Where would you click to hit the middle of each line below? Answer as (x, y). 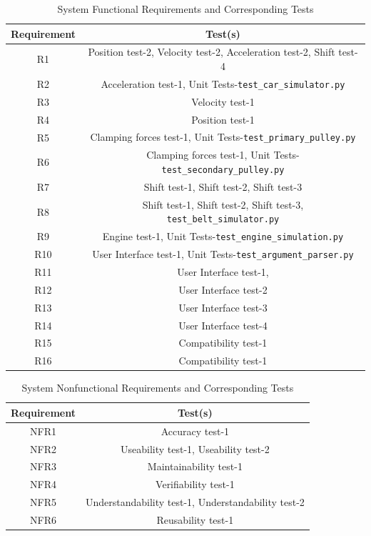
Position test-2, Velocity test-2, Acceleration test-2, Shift (212, 52)
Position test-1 (223, 119)
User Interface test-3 (223, 307)
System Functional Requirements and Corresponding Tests (185, 9)
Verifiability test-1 (195, 484)
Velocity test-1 (223, 101)
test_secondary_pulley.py (223, 170)
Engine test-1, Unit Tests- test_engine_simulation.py (223, 236)
